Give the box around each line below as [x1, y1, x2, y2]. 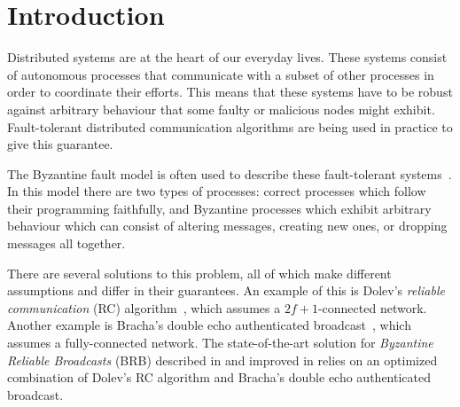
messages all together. [7, 234, 126, 253]
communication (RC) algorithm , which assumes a [7, 298, 281, 317]
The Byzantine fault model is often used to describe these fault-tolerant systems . [7, 164, 452, 183]
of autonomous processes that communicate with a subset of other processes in [7, 65, 434, 83]
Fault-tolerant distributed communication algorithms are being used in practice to [7, 117, 453, 136]
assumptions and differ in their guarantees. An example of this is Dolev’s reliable [7, 281, 445, 300]
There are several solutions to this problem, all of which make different [7, 263, 392, 282]
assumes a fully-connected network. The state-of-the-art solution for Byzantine [7, 333, 433, 352]
